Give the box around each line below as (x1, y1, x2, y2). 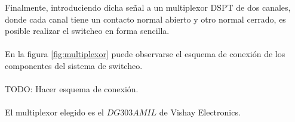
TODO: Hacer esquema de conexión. (5, 83, 139, 95)
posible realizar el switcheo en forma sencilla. (5, 24, 170, 37)
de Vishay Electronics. (159, 106, 241, 118)
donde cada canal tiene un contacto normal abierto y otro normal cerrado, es (5, 12, 286, 25)
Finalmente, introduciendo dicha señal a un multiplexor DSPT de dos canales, (5, 1, 291, 13)
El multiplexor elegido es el (5, 106, 104, 118)
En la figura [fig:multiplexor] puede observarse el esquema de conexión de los (5, 48, 285, 60)
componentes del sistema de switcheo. (5, 59, 143, 71)
